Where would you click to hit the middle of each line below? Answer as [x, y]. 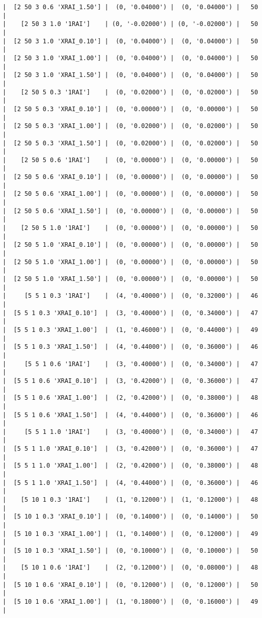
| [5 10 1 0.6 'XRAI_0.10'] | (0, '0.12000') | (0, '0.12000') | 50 [130, 585]
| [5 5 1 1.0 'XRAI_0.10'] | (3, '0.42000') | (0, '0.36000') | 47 [130, 449]
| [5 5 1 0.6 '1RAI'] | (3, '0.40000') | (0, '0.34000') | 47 [130, 364]
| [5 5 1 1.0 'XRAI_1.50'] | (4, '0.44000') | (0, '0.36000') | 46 [130, 483]
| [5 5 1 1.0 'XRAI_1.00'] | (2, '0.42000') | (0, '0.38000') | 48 [130, 466]
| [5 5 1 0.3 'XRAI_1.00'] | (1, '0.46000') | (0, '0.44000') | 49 [130, 330]
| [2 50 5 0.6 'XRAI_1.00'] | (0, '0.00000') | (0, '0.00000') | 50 [130, 194]
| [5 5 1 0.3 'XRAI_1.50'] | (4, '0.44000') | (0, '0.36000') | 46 [130, 347]
